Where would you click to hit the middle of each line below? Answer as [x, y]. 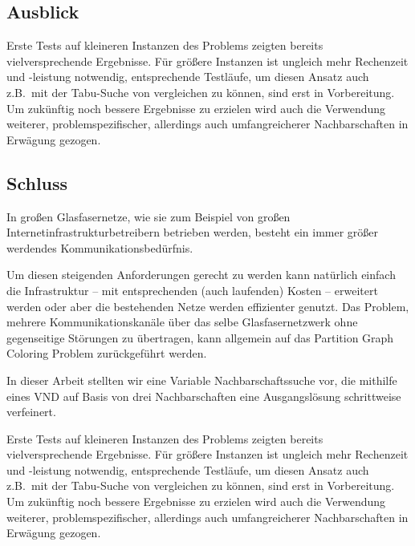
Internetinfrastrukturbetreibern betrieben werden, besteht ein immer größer [193, 232]
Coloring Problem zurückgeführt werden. [107, 353]
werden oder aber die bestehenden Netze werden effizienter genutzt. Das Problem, [208, 306]
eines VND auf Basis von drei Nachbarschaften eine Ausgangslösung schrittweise [204, 396]
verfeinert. [31, 412]
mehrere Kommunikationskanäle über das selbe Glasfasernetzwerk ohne [182, 322]
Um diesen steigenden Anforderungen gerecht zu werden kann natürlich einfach [201, 275]
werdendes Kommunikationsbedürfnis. [100, 247]
